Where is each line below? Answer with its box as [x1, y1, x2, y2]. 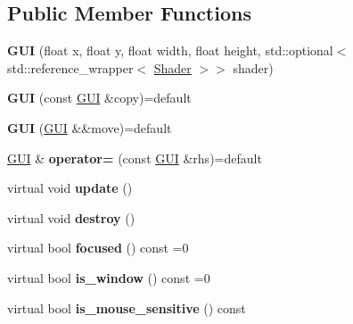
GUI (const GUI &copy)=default [7, 88, 192, 107]
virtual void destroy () [7, 208, 135, 227]
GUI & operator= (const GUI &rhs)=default [7, 148, 262, 167]
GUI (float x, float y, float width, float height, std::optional [7, 41, 333, 60]
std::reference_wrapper [7, 58, 134, 77]
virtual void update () [7, 179, 133, 197]
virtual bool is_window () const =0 [7, 268, 210, 287]
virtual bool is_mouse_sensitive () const [7, 298, 246, 317]
